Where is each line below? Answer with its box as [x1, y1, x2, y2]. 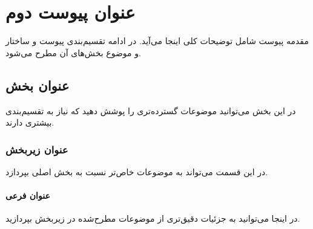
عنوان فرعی [5, 189, 50, 202]
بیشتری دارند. [5, 116, 54, 129]
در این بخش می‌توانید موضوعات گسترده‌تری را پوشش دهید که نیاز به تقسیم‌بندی [5, 104, 296, 117]
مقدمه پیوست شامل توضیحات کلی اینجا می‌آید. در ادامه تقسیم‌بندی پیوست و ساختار [5, 34, 309, 47]
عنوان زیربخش [5, 141, 68, 156]
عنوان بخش [5, 76, 70, 94]
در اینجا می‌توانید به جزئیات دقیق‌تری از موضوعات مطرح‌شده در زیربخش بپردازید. [5, 212, 300, 225]
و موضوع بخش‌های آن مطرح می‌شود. [5, 46, 141, 59]
